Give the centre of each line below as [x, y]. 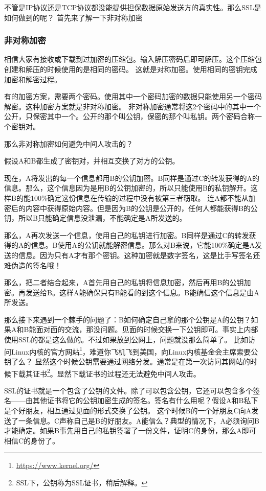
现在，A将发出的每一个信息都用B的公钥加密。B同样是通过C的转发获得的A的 [132, 178]
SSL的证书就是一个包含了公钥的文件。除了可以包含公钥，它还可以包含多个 [129, 390]
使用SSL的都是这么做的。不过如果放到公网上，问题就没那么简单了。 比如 [126, 340]
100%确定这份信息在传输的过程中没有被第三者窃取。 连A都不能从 [139, 197]
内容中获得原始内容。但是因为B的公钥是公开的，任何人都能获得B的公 [141, 208]
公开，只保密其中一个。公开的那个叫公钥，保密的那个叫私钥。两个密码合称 [129, 116]
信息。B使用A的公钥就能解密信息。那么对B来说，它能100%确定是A [143, 245]
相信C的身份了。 [32, 440]
